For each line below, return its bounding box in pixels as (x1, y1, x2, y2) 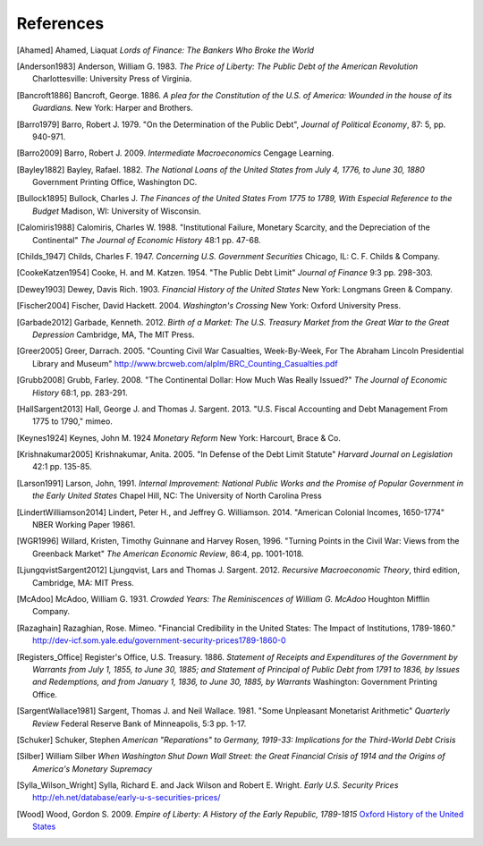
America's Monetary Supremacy (32, 763, 153, 774)
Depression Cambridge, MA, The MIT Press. (32, 329, 195, 340)
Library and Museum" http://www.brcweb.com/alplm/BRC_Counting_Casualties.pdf (32, 358, 339, 368)
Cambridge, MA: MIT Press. (32, 577, 134, 588)
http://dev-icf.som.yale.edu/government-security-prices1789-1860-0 (32, 635, 286, 646)
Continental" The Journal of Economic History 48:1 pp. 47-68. (32, 234, 261, 245)
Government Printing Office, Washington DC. (32, 177, 198, 188)
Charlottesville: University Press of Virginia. (32, 73, 192, 84)
